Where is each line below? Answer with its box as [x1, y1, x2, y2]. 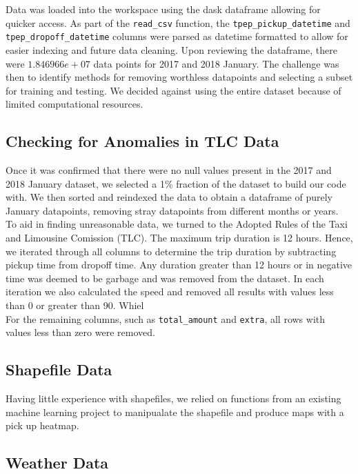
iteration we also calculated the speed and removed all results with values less [6, 284, 334, 299]
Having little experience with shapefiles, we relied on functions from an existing [6, 391, 341, 406]
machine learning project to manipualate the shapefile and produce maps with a [6, 404, 344, 419]
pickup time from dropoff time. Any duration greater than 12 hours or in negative [6, 257, 352, 272]
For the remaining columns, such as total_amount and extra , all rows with [6, 311, 326, 326]
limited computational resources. [6, 97, 143, 111]
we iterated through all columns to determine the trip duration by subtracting [6, 244, 337, 258]
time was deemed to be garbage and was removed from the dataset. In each [6, 270, 324, 285]
